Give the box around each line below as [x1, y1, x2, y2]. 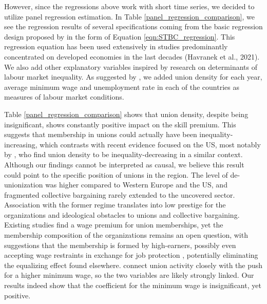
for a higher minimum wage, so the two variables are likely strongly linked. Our [4, 270, 254, 280]
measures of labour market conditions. [4, 91, 124, 102]
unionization [4, 179, 43, 190]
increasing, [4, 139, 37, 149]
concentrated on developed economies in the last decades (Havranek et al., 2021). [4, 51, 260, 62]
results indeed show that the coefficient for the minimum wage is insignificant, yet [4, 280, 261, 291]
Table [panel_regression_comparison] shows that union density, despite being [4, 108, 249, 119]
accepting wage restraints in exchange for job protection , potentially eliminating [4, 250, 258, 260]
